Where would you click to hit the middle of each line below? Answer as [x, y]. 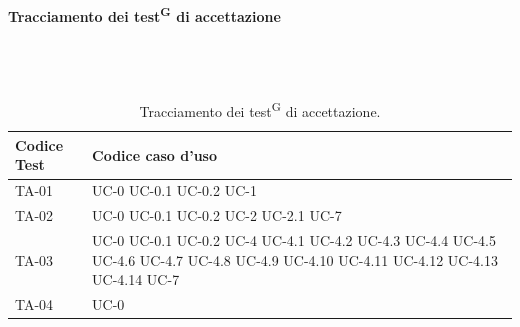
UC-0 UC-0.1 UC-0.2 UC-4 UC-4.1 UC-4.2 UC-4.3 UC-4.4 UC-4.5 [294, 240]
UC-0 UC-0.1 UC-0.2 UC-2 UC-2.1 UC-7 [217, 215]
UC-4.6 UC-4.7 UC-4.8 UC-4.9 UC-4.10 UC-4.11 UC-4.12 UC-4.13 [295, 259]
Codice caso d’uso [154, 154]
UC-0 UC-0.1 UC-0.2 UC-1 [174, 190]
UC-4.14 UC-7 [136, 279]
